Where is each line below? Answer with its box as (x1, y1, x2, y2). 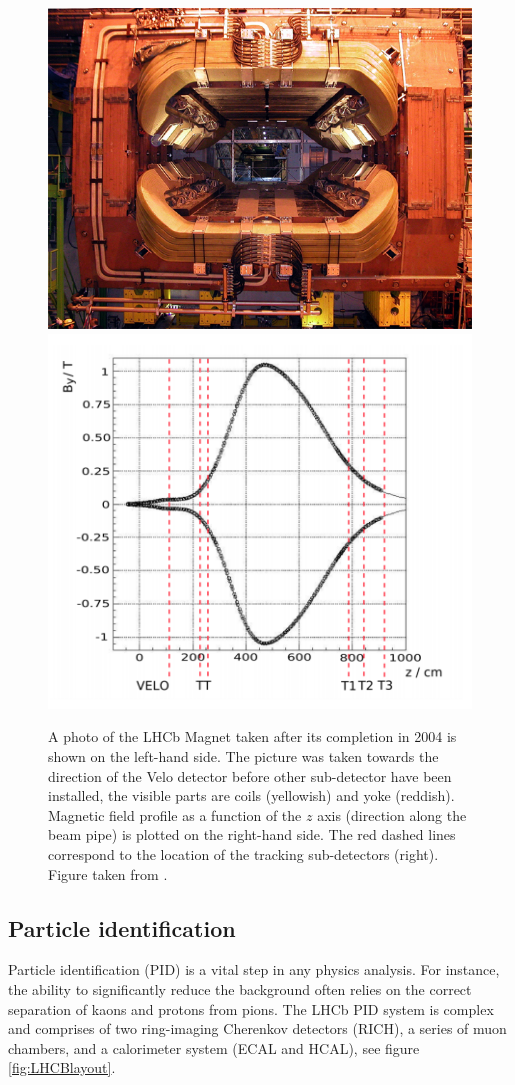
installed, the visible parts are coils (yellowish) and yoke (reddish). (48, 785, 455, 806)
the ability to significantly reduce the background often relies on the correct (8, 978, 472, 999)
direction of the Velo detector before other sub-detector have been (48, 765, 452, 786)
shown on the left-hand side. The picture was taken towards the (48, 746, 439, 766)
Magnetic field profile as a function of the (48, 804, 302, 825)
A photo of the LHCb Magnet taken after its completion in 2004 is (48, 726, 457, 747)
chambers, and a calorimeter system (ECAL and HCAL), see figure (8, 1037, 420, 1058)
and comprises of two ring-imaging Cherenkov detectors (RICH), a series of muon (8, 1018, 507, 1039)
